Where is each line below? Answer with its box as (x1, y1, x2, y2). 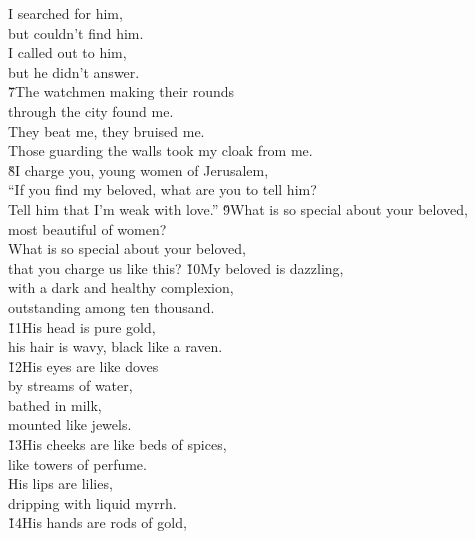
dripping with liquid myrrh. (8, 492, 177, 513)
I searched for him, (8, 3, 123, 23)
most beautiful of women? (8, 218, 167, 239)
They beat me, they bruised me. (8, 120, 205, 141)
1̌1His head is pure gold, (8, 316, 156, 337)
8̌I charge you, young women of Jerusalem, (8, 159, 269, 180)
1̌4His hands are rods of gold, (8, 512, 187, 533)
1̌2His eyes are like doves (8, 355, 159, 376)
